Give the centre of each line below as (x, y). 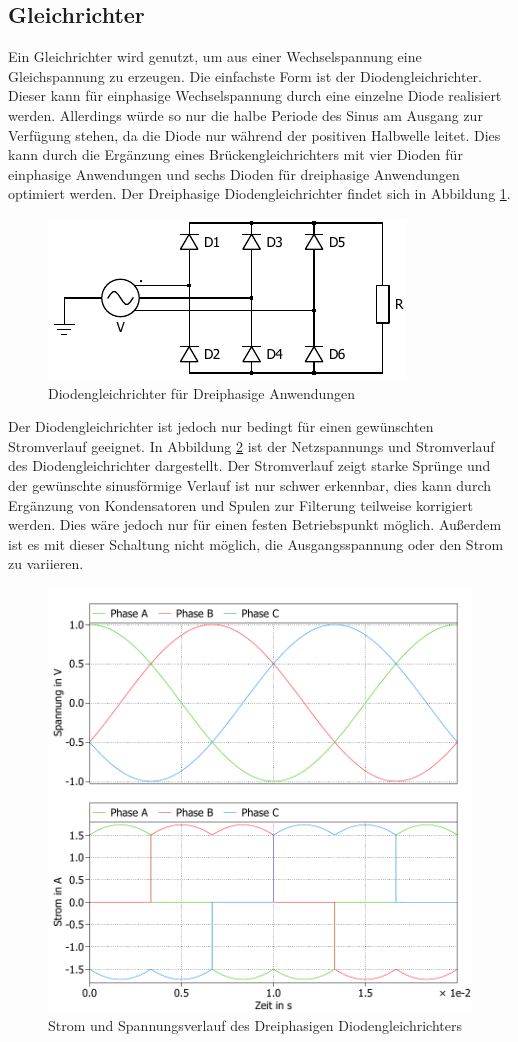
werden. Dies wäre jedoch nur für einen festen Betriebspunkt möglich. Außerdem (255, 524)
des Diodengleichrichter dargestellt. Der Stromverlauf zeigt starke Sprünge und (249, 465)
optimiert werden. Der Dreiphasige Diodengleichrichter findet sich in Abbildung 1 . (259, 193)
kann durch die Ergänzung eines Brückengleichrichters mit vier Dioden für (235, 154)
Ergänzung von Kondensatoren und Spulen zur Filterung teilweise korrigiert (240, 504)
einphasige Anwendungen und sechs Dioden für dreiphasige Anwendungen (234, 173)
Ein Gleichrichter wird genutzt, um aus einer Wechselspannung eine (215, 56)
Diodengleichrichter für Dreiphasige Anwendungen (202, 392)
